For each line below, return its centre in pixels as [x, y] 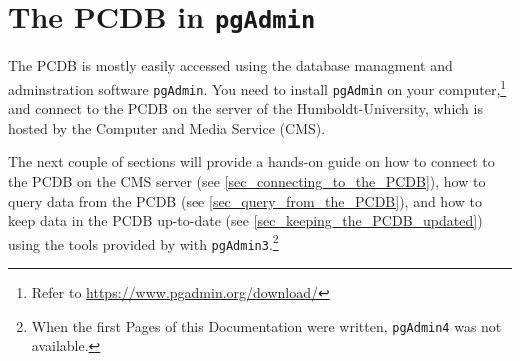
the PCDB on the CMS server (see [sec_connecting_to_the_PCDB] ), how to [247, 180]
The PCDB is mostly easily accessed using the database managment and [230, 65]
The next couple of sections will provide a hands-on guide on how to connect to [251, 161]
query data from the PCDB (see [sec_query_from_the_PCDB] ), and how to [245, 200]
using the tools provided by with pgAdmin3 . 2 [143, 242]
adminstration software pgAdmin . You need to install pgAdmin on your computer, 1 [257, 87]
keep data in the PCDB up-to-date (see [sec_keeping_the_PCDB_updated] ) [245, 220]
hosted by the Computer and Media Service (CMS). [167, 127]
